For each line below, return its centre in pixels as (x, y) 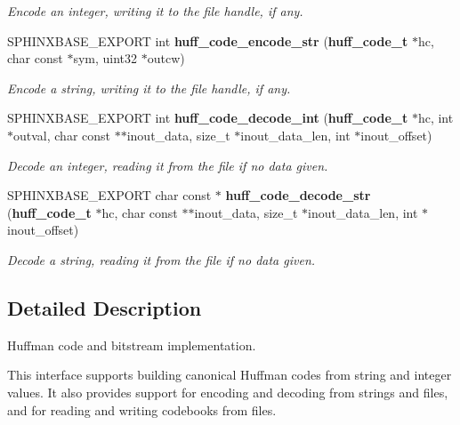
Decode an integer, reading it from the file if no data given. (168, 165)
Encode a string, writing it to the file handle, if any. (149, 88)
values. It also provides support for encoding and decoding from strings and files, (228, 392)
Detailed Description (105, 307)
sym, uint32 (105, 58)
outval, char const (62, 135)
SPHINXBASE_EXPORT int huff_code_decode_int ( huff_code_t (208, 118)
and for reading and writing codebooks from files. (142, 409)
